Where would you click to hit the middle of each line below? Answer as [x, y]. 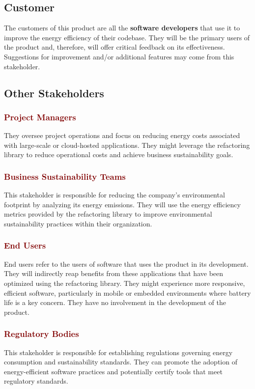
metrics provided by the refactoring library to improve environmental [108, 214]
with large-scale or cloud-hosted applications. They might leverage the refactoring [127, 145]
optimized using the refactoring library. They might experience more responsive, [125, 283]
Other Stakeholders [54, 93]
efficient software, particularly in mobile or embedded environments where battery [127, 292]
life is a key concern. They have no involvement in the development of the [115, 302]
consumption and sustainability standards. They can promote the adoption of [121, 362]
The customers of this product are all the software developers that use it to [122, 28]
